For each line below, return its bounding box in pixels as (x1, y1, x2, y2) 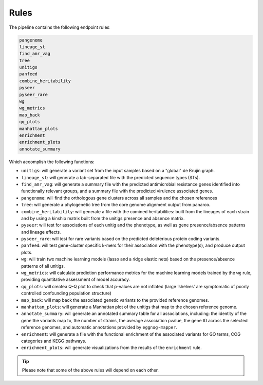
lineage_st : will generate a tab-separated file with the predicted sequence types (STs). (21, 174, 200, 180)
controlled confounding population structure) (21, 290, 112, 296)
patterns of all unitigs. (21, 263, 65, 269)
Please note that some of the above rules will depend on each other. (22, 367, 159, 373)
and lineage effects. (21, 229, 61, 235)
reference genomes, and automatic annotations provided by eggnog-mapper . (21, 324, 177, 330)
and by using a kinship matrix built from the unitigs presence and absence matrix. (21, 215, 185, 221)
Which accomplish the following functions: (9, 159, 94, 165)
